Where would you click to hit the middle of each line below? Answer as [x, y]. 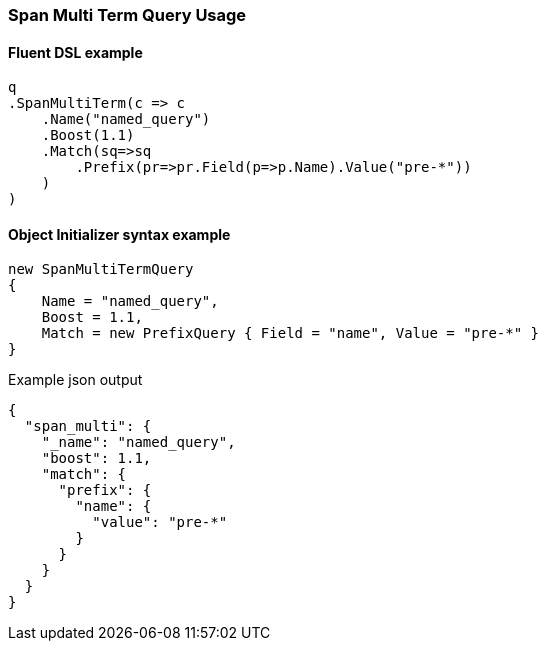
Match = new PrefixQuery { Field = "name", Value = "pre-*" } [290, 333]
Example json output [75, 380]
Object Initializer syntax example [119, 234]
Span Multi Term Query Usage [127, 15]
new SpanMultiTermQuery [101, 269]
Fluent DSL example [75, 52]
